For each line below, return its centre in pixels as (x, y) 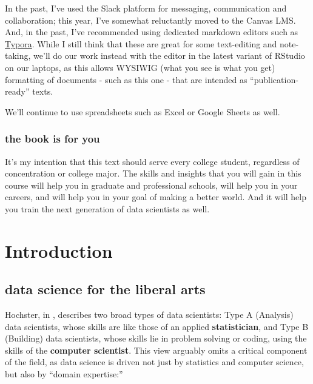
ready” (17, 91)
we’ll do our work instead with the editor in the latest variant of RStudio (169, 56)
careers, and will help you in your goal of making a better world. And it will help (156, 197)
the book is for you (52, 139)
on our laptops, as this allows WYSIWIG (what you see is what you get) (140, 67)
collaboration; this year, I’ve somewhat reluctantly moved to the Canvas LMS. (150, 20)
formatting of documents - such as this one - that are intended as (126, 79)
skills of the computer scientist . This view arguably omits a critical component (156, 350)
